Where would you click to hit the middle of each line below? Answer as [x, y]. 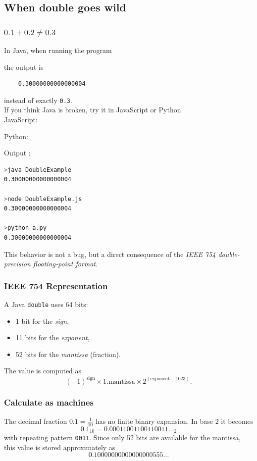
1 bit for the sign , [42, 321]
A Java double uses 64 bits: [46, 304]
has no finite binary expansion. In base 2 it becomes [174, 421]
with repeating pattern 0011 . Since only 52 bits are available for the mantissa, [122, 437]
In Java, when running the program [58, 50]
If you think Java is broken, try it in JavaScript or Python [93, 110]
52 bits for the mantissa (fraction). [68, 354]
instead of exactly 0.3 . [38, 100]
